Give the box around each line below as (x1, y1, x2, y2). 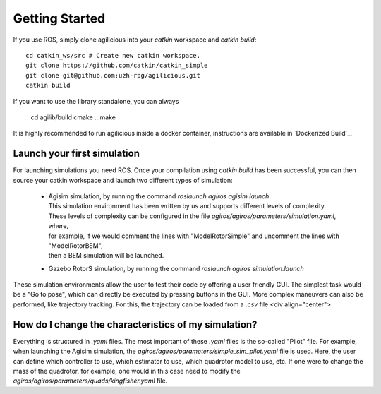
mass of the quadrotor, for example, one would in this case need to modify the (13, 366, 241, 375)
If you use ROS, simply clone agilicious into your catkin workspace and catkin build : (13, 35, 257, 44)
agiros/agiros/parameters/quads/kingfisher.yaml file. (13, 376, 168, 385)
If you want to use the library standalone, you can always (13, 97, 179, 105)
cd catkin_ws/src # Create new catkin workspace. (25, 52, 201, 59)
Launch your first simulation (13, 148, 140, 160)
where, (48, 222, 69, 230)
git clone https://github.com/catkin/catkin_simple (25, 61, 208, 70)
